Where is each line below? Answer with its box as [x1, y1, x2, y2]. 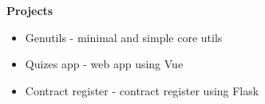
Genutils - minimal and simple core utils [25, 29, 223, 45]
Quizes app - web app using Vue [25, 56, 184, 72]
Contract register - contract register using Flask [25, 82, 259, 98]
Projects [6, 2, 53, 18]
